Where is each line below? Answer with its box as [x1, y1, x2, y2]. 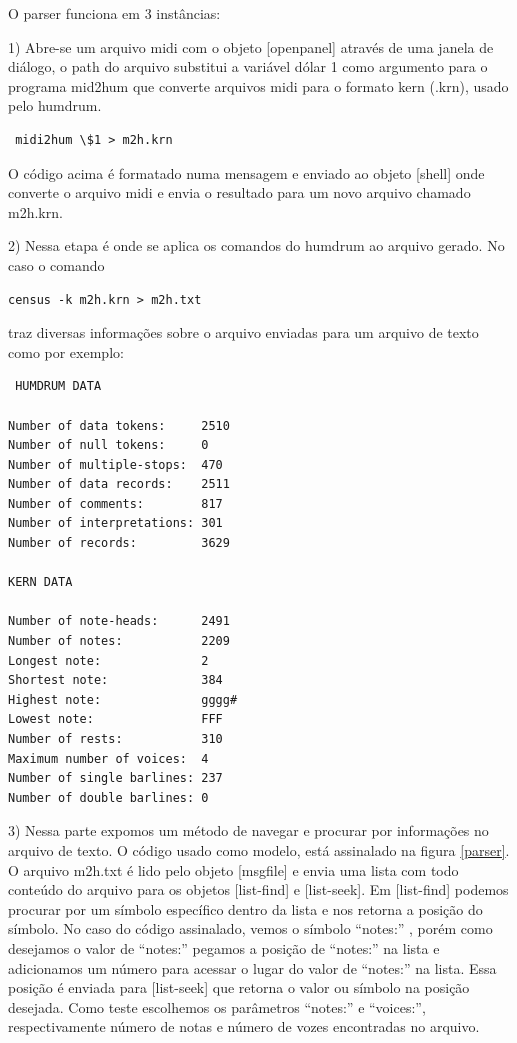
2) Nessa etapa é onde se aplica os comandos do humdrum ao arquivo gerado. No [8, 235, 505, 256]
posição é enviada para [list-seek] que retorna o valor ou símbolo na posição [8, 977, 470, 998]
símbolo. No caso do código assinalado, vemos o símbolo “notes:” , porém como [8, 918, 493, 939]
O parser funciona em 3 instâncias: [8, 3, 221, 23]
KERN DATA [8, 575, 73, 590]
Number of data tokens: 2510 [8, 418, 230, 433]
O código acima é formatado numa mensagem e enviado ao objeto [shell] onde [8, 162, 485, 183]
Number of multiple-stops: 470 [8, 457, 223, 472]
